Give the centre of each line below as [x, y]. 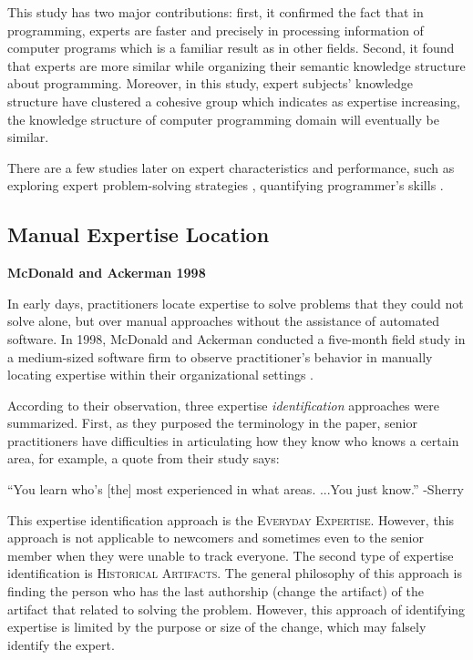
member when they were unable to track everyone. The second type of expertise [231, 555]
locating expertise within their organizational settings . [160, 375]
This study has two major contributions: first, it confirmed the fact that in [216, 12]
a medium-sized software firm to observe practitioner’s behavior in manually [220, 356]
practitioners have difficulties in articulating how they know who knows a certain [233, 440]
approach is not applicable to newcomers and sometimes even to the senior [216, 538]
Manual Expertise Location [139, 234]
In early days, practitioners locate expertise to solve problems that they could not [236, 303]
